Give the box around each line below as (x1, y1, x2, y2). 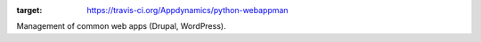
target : (16, 5, 43, 15)
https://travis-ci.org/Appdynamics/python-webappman (86, 5, 289, 15)
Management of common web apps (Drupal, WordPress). (16, 21, 226, 31)
